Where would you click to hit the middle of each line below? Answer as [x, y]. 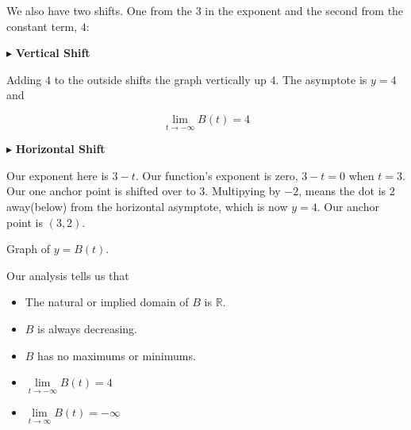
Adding [24, 79]
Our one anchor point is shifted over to [101, 191]
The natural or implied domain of [107, 302]
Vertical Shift [53, 53]
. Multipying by [243, 191]
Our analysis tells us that [68, 275]
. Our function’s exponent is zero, [217, 175]
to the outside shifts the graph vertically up [160, 79]
